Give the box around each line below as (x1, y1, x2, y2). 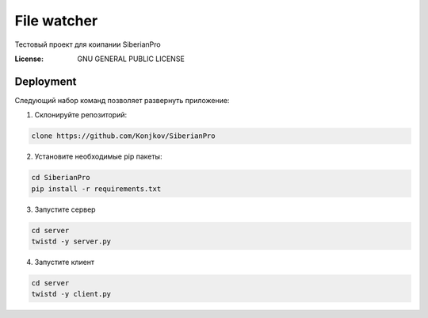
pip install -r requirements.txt (31, 184, 162, 193)
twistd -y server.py (31, 236, 111, 246)
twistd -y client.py (31, 289, 111, 299)
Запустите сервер (34, 205, 96, 214)
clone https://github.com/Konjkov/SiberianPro (31, 132, 216, 140)
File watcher (14, 12, 98, 29)
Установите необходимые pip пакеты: (34, 151, 162, 162)
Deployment (14, 75, 77, 88)
